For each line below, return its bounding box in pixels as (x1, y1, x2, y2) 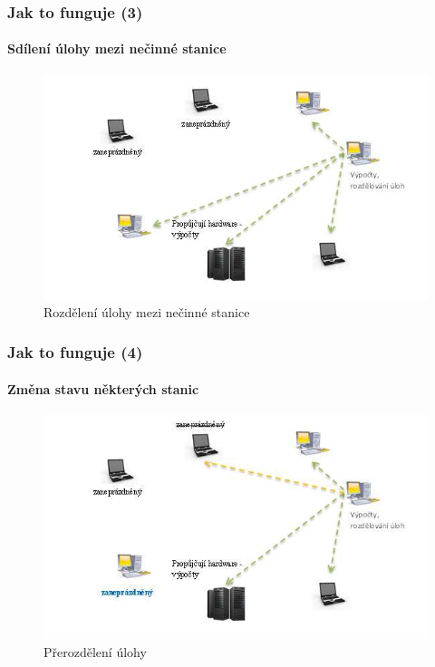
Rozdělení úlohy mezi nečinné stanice (43, 302, 250, 321)
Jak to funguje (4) (7, 341, 143, 363)
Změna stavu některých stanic (7, 379, 199, 398)
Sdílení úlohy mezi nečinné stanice (7, 39, 227, 58)
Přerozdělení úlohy (43, 642, 147, 661)
